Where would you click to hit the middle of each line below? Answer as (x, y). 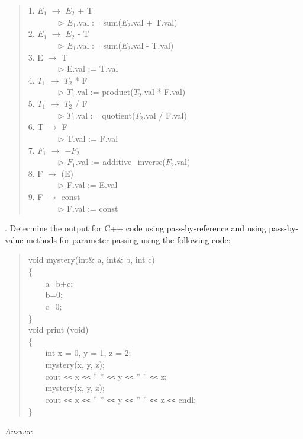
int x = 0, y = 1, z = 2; (88, 353)
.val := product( (104, 92)
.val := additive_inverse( (120, 162)
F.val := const (92, 208)
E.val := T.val (92, 69)
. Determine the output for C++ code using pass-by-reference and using (136, 228)
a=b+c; (59, 283)
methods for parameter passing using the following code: (128, 239)
